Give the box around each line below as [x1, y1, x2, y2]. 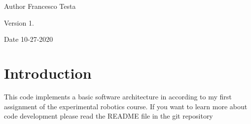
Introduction [4, 62, 92, 83]
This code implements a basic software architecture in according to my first [4, 91, 232, 101]
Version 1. [4, 17, 34, 28]
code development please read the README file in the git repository [4, 111, 213, 121]
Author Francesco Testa [4, 1, 76, 11]
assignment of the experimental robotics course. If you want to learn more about [4, 101, 248, 111]
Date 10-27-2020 [4, 34, 53, 44]
